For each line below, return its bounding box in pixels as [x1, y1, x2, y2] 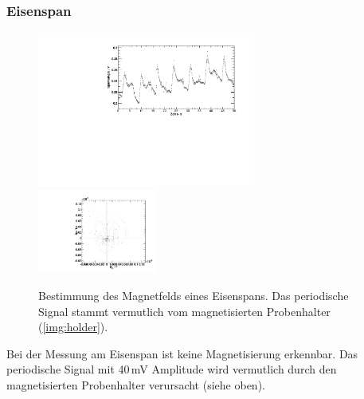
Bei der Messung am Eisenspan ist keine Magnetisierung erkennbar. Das [6, 345, 358, 361]
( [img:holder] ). [38, 318, 108, 335]
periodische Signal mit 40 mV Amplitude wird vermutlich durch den [6, 361, 337, 377]
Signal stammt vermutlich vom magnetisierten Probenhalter [38, 302, 331, 319]
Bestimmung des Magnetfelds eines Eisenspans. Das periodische [38, 287, 349, 304]
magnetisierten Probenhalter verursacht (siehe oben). [6, 377, 265, 393]
